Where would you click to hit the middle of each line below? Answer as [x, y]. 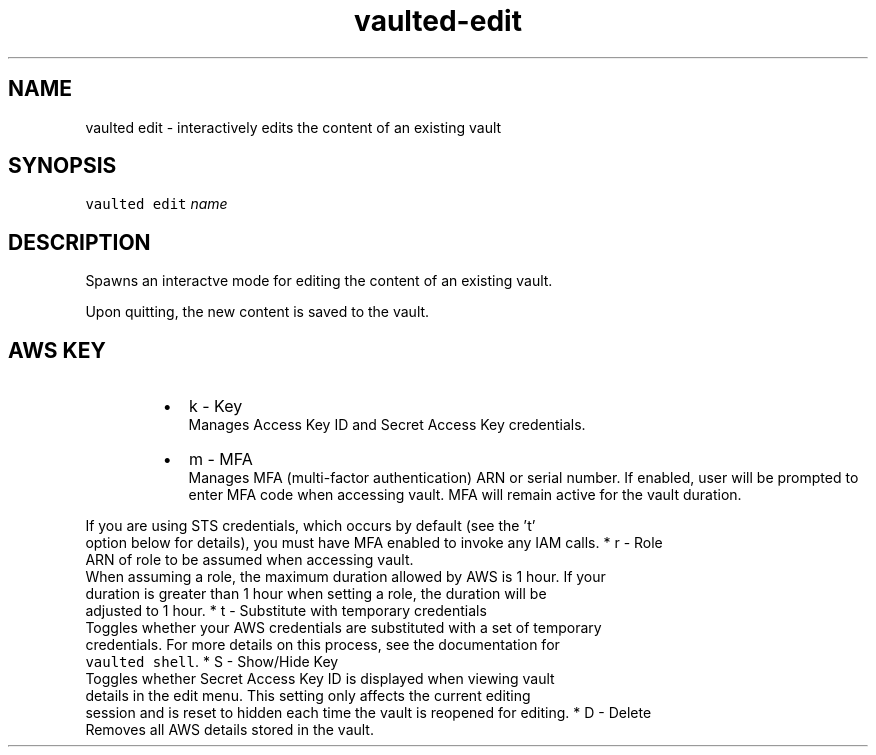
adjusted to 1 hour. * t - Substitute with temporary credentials [286, 611]
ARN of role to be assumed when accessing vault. [249, 560]
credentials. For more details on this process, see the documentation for [322, 645]
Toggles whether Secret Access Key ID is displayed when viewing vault [320, 679]
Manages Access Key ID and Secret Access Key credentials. [387, 425]
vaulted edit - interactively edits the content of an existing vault [293, 127]
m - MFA [220, 459]
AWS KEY [57, 350]
